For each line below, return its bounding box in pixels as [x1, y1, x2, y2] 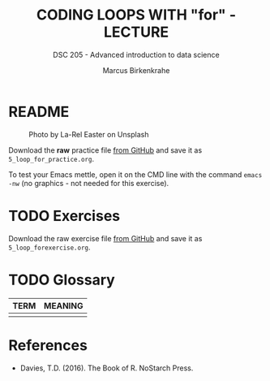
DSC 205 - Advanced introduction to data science [52, 50, 221, 59]
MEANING [43, 300, 84, 311]
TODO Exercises [8, 206, 120, 225]
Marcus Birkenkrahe [102, 65, 170, 75]
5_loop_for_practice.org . [8, 154, 95, 163]
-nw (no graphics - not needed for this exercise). [8, 178, 169, 188]
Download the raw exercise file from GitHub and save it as [8, 233, 203, 243]
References [8, 336, 88, 354]
